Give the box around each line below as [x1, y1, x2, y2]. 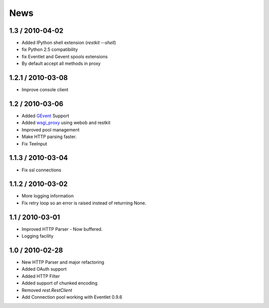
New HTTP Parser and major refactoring [21, 259, 105, 265]
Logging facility [21, 233, 54, 239]
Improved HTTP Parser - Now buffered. [21, 226, 103, 232]
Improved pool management [21, 127, 80, 133]
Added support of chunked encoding [21, 280, 98, 286]
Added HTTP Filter [21, 273, 60, 279]
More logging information [21, 193, 74, 199]
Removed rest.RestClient [21, 287, 72, 293]
